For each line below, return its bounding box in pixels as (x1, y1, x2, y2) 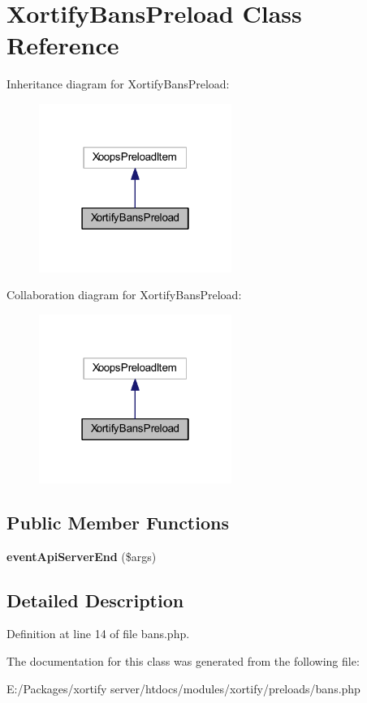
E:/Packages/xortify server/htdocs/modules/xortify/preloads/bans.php (6, 679, 361, 697)
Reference (6, 28, 119, 62)
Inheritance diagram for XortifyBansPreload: (6, 75, 230, 92)
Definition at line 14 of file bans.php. (6, 625, 190, 642)
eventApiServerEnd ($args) (6, 547, 157, 564)
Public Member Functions (6, 509, 229, 534)
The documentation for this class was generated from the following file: (6, 653, 360, 670)
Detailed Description (6, 587, 184, 612)
